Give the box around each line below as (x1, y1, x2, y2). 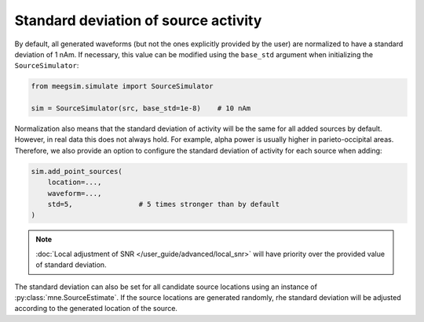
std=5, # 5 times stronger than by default (47, 200, 280, 209)
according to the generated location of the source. (14, 304, 178, 313)
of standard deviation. (35, 260, 107, 270)
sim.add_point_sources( (31, 167, 123, 175)
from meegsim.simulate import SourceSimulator (31, 82, 214, 91)
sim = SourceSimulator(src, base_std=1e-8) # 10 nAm (31, 104, 251, 113)
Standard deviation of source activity (14, 12, 262, 29)
